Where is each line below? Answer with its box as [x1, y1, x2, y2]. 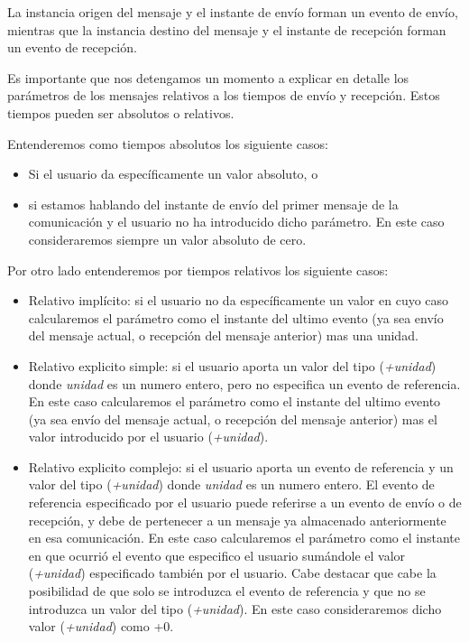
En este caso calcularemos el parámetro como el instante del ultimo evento [28, 392, 441, 411]
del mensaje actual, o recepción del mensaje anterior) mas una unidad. [28, 326, 418, 345]
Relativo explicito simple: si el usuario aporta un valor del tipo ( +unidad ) [28, 356, 437, 375]
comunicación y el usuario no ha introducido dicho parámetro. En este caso [28, 212, 445, 231]
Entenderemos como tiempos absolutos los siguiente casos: [7, 134, 328, 153]
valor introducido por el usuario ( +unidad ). [28, 427, 269, 446]
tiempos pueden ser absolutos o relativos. [7, 103, 234, 122]
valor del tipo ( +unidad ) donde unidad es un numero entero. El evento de [28, 475, 435, 494]
